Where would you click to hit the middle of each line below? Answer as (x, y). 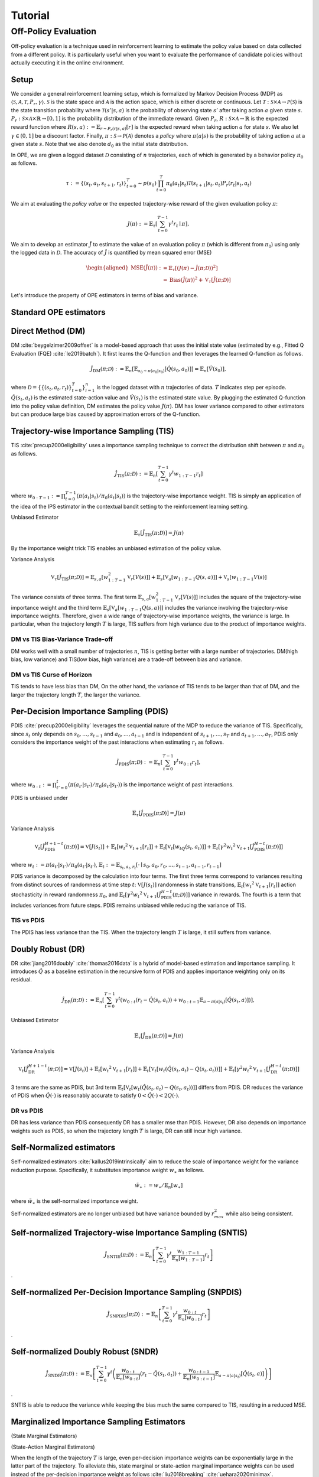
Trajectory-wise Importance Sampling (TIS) (92, 431)
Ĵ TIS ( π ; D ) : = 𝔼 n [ (136, 474)
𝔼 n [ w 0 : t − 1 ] (199, 1378)
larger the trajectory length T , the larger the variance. (76, 695)
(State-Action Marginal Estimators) (53, 1447)
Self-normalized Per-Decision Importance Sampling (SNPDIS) (126, 1292)
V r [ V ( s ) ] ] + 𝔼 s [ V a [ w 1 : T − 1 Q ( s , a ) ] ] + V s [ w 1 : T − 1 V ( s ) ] (197, 578)
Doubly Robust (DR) (48, 949)
